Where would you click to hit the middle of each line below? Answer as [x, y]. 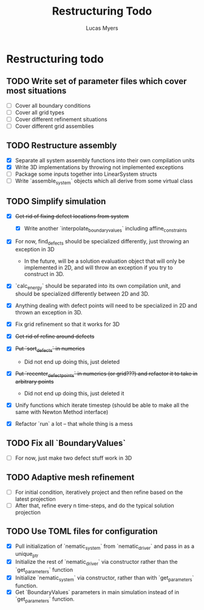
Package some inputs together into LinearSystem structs [86, 174]
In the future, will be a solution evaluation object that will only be [104, 261]
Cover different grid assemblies [54, 126]
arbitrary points [34, 381]
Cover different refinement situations [61, 119]
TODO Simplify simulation [56, 202]
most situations [36, 91]
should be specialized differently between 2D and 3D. [82, 294]
